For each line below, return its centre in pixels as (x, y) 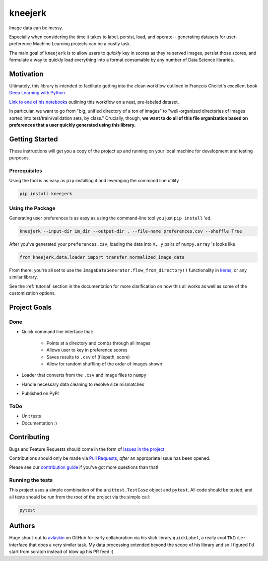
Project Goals (31, 308)
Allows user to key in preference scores (87, 350)
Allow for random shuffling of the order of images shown (104, 364)
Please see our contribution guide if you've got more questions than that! (84, 467)
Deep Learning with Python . (38, 93)
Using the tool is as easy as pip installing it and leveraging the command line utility (94, 181)
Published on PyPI (40, 393)
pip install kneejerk (46, 194)
